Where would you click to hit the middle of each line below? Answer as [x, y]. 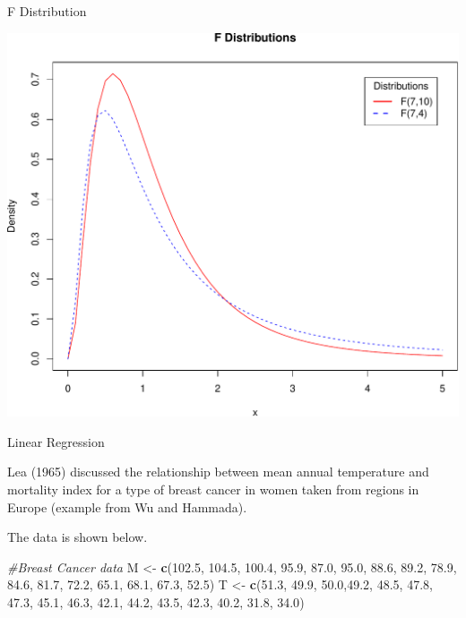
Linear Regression [56, 441]
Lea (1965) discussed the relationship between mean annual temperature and [218, 472]
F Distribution [47, 11]
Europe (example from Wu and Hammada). [127, 506]
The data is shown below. [78, 537]
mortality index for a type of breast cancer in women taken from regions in [213, 489]
